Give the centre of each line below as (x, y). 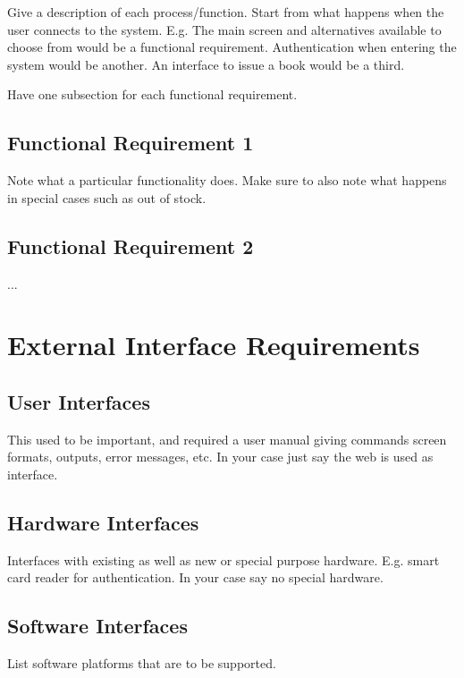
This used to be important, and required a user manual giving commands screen (227, 439)
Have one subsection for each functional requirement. (152, 94)
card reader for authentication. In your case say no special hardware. (195, 577)
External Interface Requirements (214, 345)
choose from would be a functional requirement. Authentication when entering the (232, 47)
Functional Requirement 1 (131, 143)
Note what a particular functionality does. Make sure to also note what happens (227, 180)
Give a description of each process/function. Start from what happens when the (226, 12)
